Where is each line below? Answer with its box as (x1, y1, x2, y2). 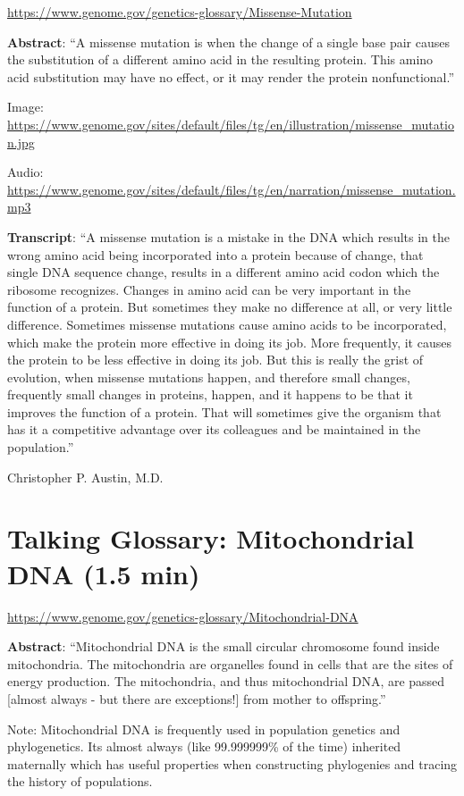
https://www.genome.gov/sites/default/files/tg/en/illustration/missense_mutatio (7, 114, 454, 133)
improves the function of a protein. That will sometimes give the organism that (7, 402, 442, 421)
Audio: (7, 163, 44, 181)
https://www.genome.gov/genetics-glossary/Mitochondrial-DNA (7, 607, 359, 625)
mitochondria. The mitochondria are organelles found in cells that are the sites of (7, 654, 453, 673)
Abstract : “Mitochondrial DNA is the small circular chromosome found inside (7, 637, 440, 656)
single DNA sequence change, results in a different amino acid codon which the (7, 263, 440, 281)
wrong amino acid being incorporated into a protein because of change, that (7, 245, 424, 264)
